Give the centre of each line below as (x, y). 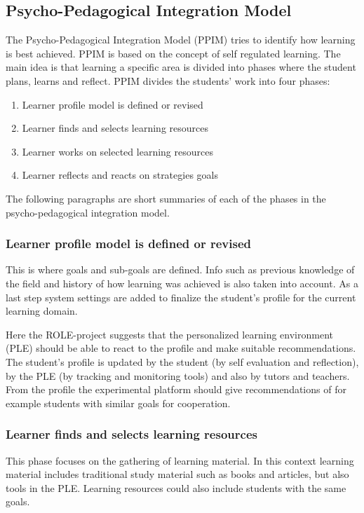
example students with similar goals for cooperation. (118, 403)
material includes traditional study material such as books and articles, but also (177, 474)
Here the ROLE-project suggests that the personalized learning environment (169, 334)
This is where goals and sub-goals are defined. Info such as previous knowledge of (180, 269)
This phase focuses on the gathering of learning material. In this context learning (180, 460)
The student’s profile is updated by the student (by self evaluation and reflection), (182, 361)
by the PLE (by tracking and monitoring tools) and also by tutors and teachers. (178, 375)
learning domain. (42, 311)
